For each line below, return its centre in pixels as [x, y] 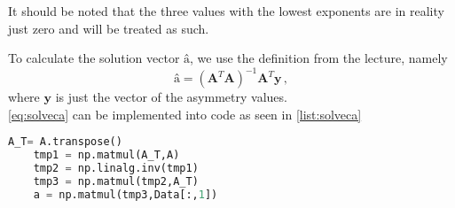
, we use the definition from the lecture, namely [319, 58]
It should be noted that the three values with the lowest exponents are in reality [226, 11]
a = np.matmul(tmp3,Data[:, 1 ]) [126, 194]
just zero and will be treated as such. [109, 28]
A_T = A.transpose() [65, 142]
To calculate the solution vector [94, 58]
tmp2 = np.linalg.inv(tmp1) [116, 169]
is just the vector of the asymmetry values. [171, 97]
